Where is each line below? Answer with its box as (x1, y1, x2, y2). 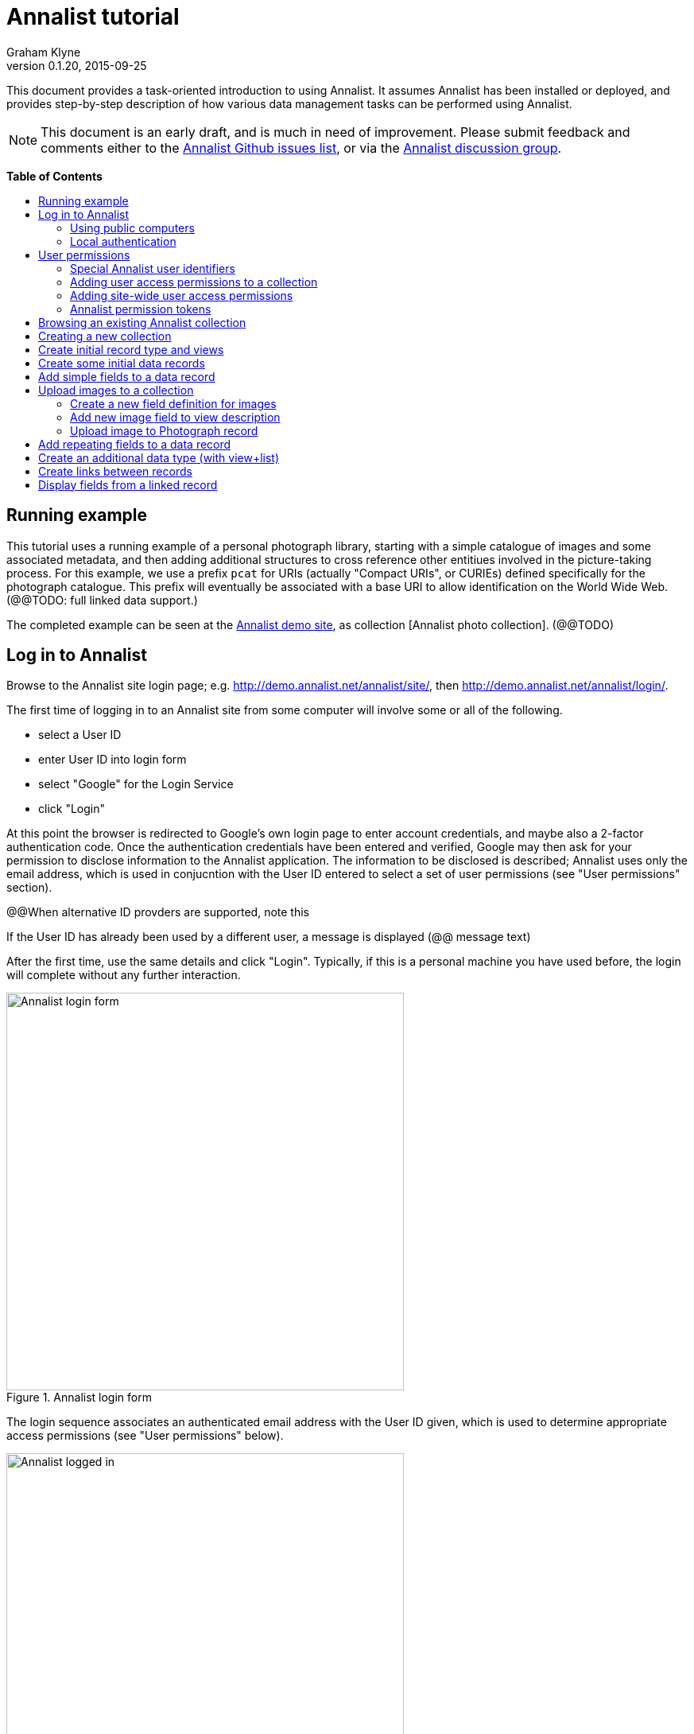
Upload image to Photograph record (70, 423, 258, 437)
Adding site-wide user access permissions (70, 288, 293, 302)
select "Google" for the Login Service (38, 777, 234, 791)
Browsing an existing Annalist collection (38, 315, 246, 329)
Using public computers (70, 220, 195, 235)
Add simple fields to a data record (38, 369, 215, 383)
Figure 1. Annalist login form (6, 1390, 152, 1405)
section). (6, 881, 52, 895)
